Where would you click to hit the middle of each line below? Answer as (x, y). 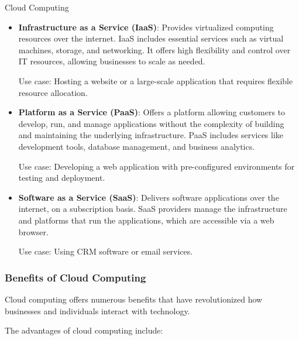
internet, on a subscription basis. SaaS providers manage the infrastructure (153, 209)
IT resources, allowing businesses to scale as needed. (112, 61)
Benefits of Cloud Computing (75, 277)
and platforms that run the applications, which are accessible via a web (146, 220)
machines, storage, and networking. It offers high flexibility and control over (154, 49)
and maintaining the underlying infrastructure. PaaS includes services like (151, 135)
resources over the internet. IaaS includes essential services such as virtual (151, 38)
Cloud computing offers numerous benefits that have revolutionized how (134, 299)
